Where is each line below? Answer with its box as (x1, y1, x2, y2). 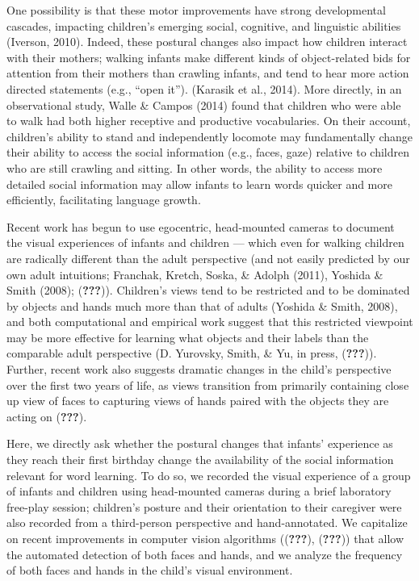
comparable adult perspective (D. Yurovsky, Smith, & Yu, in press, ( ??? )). (6, 345, 377, 362)
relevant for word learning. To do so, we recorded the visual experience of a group (6, 466, 411, 483)
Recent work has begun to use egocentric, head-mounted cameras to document (6, 218, 395, 235)
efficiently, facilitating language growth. (6, 191, 201, 208)
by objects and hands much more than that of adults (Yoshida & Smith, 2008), (6, 297, 398, 314)
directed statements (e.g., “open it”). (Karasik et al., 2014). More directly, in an (6, 80, 402, 97)
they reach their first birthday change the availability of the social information (6, 451, 394, 468)
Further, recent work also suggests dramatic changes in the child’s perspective (6, 361, 392, 378)
